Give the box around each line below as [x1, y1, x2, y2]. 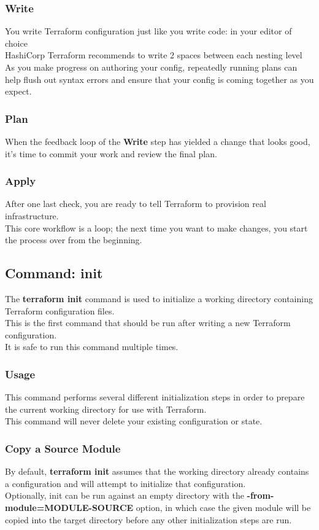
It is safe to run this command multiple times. [5, 340, 179, 353]
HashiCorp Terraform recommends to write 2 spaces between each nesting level [5, 49, 302, 61]
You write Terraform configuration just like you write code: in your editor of [5, 25, 292, 37]
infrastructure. [5, 209, 59, 222]
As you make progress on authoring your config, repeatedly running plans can [5, 61, 298, 73]
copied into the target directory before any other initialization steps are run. [5, 513, 292, 526]
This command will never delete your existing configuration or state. [5, 415, 263, 427]
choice [5, 36, 28, 49]
